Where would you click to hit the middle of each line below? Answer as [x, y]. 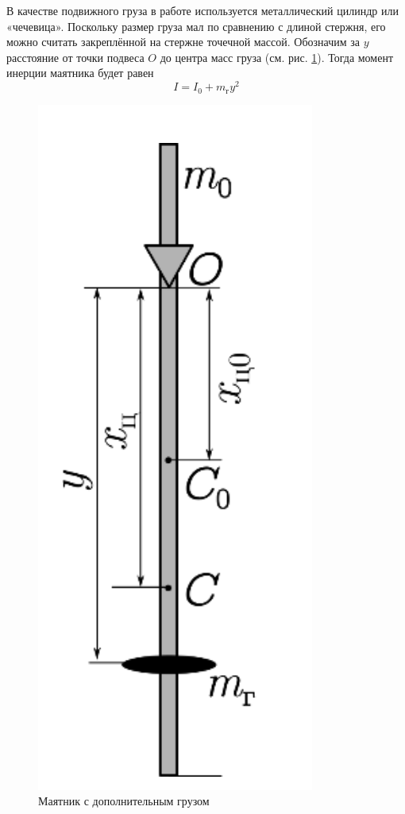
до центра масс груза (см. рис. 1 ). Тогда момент [277, 57]
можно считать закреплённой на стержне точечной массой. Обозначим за [183, 42]
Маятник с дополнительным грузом [124, 801]
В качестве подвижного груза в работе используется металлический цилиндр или [202, 10]
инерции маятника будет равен [80, 73]
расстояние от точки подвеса [75, 57]
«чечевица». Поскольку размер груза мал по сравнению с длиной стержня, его [196, 26]
